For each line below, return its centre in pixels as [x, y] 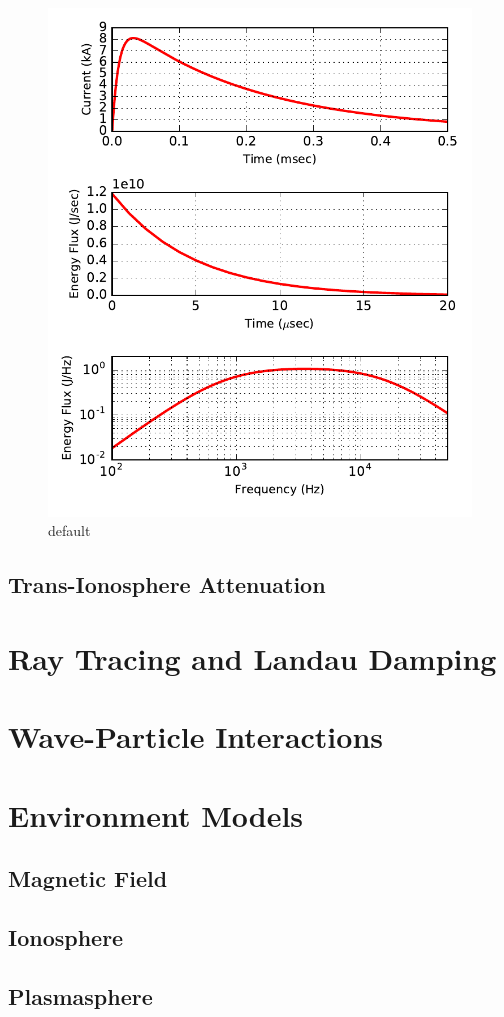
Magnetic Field [88, 878]
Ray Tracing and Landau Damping [252, 657]
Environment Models [156, 814]
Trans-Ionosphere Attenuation [167, 584]
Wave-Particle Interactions [196, 736]
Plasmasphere [80, 995]
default [69, 530]
